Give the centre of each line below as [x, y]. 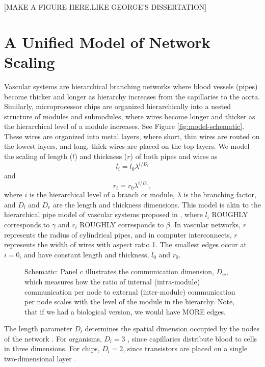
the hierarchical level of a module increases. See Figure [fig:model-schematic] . [124, 126]
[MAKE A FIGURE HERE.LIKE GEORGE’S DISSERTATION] [105, 7]
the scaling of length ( [38, 156]
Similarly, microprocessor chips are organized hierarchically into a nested [118, 106]
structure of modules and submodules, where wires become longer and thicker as [130, 116]
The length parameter [38, 329]
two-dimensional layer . [40, 359]
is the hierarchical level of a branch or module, [102, 194]
